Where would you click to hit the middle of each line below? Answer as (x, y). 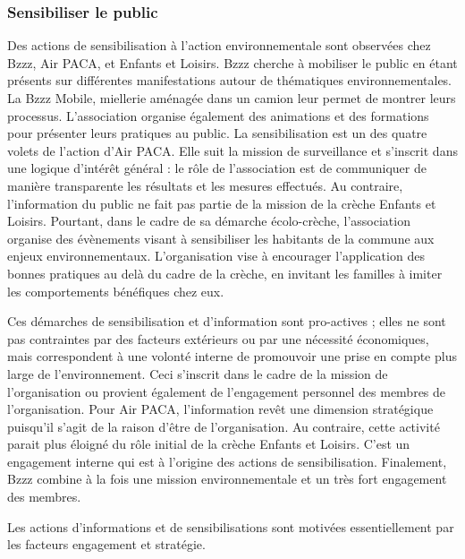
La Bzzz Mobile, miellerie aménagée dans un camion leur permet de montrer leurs (232, 98)
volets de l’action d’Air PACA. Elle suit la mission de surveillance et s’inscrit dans (232, 150)
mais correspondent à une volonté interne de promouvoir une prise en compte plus (232, 356)
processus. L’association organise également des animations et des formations (218, 115)
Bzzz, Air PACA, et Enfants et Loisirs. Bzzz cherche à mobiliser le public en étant (232, 62)
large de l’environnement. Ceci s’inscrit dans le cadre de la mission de (198, 373)
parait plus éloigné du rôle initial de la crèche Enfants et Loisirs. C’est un (209, 444)
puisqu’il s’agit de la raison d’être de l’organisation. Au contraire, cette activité (224, 426)
